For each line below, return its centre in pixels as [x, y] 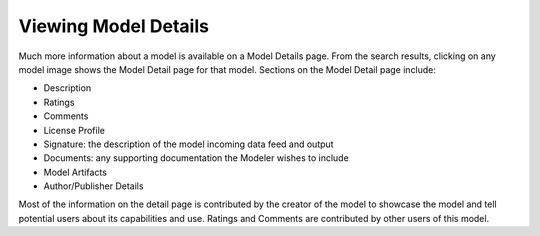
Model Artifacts [75, 172]
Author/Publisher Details [93, 186]
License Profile [74, 130]
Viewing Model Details [114, 26]
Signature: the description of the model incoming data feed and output [188, 144]
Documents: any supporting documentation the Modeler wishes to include [196, 158]
